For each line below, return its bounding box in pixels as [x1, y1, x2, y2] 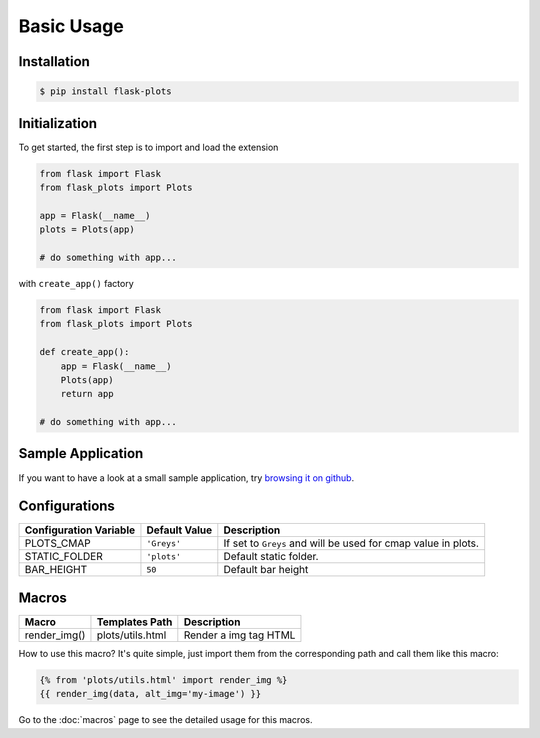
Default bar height [223, 563, 309, 577]
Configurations [18, 498, 115, 515]
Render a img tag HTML [183, 628, 296, 642]
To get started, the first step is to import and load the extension [18, 141, 279, 153]
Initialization [18, 115, 98, 132]
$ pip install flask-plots [39, 86, 172, 97]
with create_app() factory [18, 277, 134, 289]
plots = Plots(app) [39, 224, 135, 235]
